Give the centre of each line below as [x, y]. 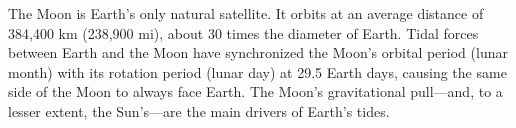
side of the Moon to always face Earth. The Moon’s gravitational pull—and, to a [255, 91]
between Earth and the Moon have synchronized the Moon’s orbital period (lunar [258, 52]
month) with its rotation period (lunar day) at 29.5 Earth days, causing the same [257, 71]
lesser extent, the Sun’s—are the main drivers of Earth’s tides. [199, 110]
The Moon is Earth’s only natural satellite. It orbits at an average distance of [246, 13]
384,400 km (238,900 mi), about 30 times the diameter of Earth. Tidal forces [243, 32]
